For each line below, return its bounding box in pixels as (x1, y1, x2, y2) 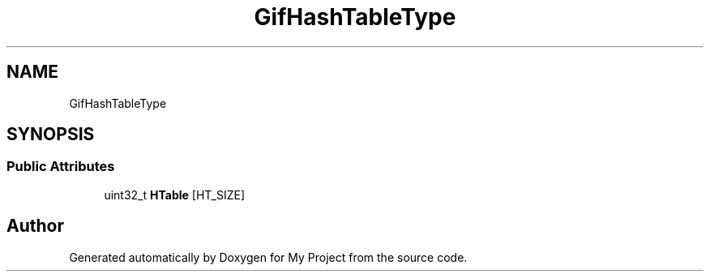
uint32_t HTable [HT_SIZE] (104, 187, 246, 202)
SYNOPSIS (6, 124, 95, 145)
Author (6, 216, 64, 237)
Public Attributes (6, 158, 115, 175)
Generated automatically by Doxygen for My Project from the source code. (69, 250, 468, 264)
